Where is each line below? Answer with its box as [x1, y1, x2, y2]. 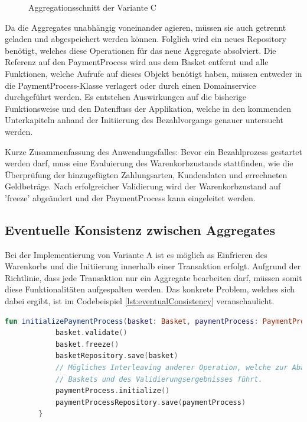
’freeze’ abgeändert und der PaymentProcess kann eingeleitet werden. [5, 191, 256, 204]
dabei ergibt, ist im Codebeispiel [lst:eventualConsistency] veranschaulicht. [5, 295, 275, 307]
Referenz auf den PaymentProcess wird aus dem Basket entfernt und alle [5, 56, 269, 68]
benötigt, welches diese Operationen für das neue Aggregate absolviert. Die [5, 44, 276, 56]
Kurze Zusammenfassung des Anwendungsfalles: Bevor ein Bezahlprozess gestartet [5, 145, 303, 157]
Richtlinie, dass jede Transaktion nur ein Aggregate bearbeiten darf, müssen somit [5, 271, 302, 284]
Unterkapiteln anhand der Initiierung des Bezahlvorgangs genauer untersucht [5, 114, 284, 126]
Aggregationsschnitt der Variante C [28, 1, 156, 13]
